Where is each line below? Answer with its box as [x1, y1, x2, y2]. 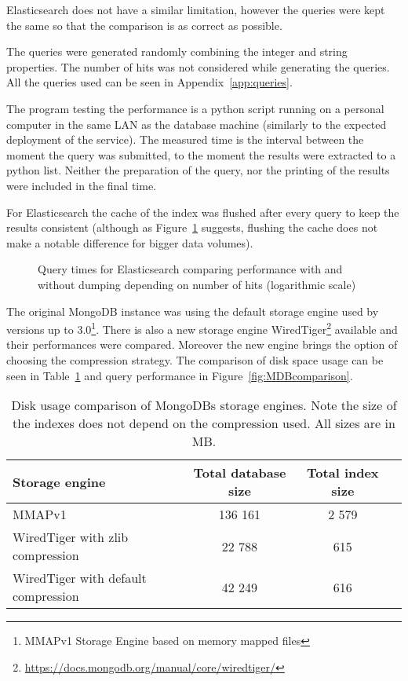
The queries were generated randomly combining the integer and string [6, 43, 348, 60]
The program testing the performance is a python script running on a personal [6, 100, 384, 116]
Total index [307, 463, 379, 482]
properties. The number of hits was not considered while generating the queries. [6, 58, 390, 75]
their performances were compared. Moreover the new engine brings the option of [6, 336, 398, 353]
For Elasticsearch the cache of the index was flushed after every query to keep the [6, 203, 399, 220]
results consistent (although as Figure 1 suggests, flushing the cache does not [6, 219, 378, 236]
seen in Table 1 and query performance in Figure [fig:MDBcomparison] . [6, 367, 353, 383]
